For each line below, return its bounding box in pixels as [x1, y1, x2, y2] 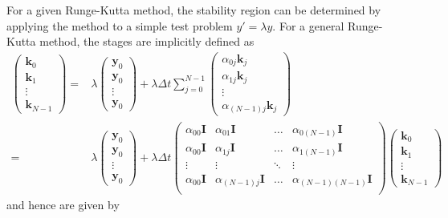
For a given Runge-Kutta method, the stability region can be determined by [6, 2, 381, 18]
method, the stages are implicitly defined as [39, 33, 255, 50]
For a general [279, 17, 344, 34]
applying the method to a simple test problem [6, 17, 233, 34]
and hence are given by [6, 196, 120, 213]
